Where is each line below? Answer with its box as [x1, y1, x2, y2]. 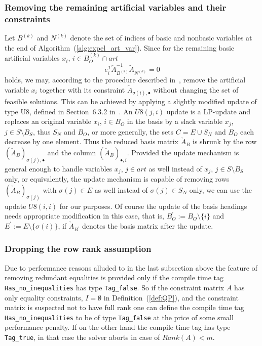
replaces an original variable [5, 116, 91, 126]
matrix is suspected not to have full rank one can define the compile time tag [5, 302, 244, 313]
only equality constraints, [5, 292, 83, 302]
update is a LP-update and [166, 106, 251, 116]
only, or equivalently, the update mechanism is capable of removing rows [5, 174, 230, 184]
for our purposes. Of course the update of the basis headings [59, 200, 247, 211]
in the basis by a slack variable [127, 116, 222, 126]
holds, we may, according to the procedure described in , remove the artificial [5, 74, 246, 84]
